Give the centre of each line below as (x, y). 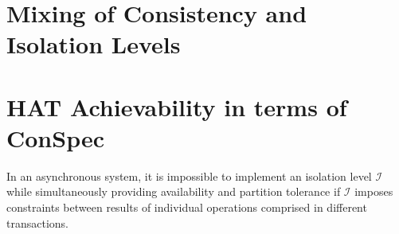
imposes (374, 191)
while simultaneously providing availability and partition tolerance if (174, 191)
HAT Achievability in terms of (177, 106)
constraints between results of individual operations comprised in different (187, 207)
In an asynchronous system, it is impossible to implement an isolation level (189, 175)
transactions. (37, 222)
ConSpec (56, 137)
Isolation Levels (94, 44)
